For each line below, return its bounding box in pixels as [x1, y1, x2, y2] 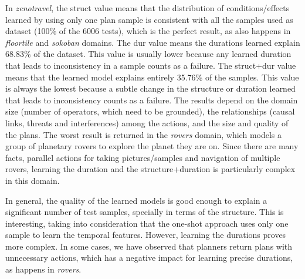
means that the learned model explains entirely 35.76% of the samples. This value [5, 70, 299, 83]
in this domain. [5, 174, 60, 186]
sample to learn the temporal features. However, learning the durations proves [5, 228, 286, 241]
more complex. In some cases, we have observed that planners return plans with [5, 240, 293, 252]
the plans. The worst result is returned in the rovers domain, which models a [5, 128, 282, 140]
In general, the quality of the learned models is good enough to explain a [5, 194, 267, 206]
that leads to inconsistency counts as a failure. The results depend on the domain [5, 93, 298, 106]
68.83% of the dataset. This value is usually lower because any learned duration [5, 48, 292, 60]
